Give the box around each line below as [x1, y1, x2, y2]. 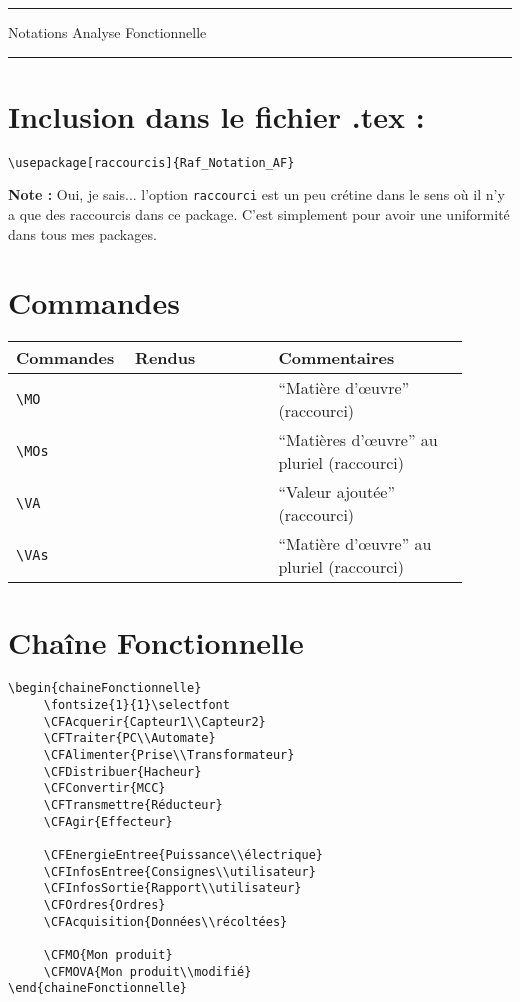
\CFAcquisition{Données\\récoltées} [43, 914, 288, 929]
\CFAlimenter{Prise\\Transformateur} [43, 748, 295, 763]
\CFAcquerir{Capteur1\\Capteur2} [43, 714, 266, 729]
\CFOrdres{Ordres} [43, 898, 166, 912]
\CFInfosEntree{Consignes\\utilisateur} [43, 864, 316, 879]
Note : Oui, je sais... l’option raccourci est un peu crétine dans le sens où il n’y [8, 184, 505, 205]
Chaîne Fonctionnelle [8, 621, 304, 662]
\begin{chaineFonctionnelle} [8, 681, 202, 696]
